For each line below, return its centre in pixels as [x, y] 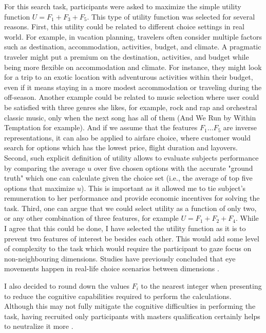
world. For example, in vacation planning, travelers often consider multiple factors [133, 36]
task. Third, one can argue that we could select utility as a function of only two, [130, 208]
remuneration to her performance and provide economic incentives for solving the [132, 198]
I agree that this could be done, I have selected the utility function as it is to [125, 228]
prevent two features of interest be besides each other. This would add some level [132, 238]
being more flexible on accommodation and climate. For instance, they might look [133, 67]
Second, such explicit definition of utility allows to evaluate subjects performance [131, 157]
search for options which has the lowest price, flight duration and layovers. [121, 147]
